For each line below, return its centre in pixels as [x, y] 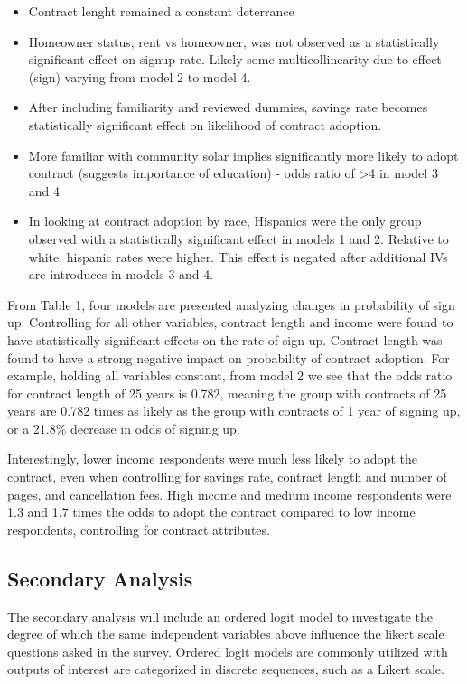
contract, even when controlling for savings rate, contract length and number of [227, 477]
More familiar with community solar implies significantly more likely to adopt [243, 155]
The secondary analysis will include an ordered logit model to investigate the [220, 616]
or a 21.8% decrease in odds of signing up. [124, 428]
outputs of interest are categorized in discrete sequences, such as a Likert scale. [226, 669]
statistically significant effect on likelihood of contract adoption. [205, 124]
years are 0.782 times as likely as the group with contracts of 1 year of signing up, [234, 411]
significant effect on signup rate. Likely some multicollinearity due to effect [235, 59]
